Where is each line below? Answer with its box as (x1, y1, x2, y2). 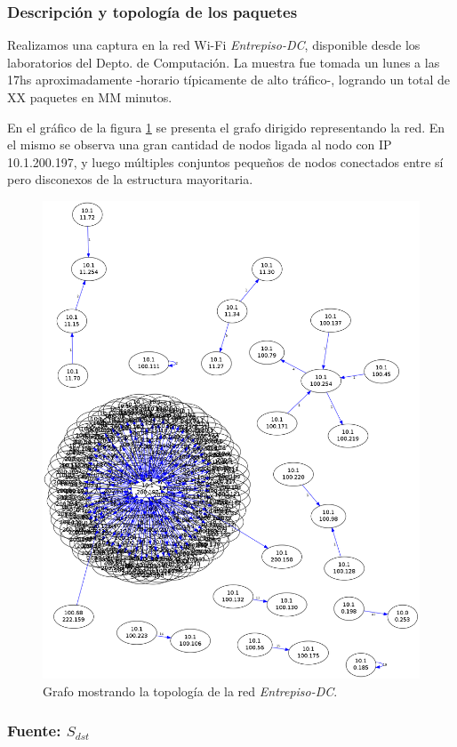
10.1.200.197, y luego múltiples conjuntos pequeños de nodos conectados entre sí (7, 152, 444, 171)
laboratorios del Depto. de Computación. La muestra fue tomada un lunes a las (7, 52, 440, 71)
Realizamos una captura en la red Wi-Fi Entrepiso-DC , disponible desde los (7, 36, 421, 54)
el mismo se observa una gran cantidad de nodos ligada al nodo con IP (7, 135, 392, 154)
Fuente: (7, 719, 61, 742)
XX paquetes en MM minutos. (7, 88, 172, 106)
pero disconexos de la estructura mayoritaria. (7, 170, 253, 189)
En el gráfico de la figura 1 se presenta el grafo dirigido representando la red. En (7, 117, 445, 136)
